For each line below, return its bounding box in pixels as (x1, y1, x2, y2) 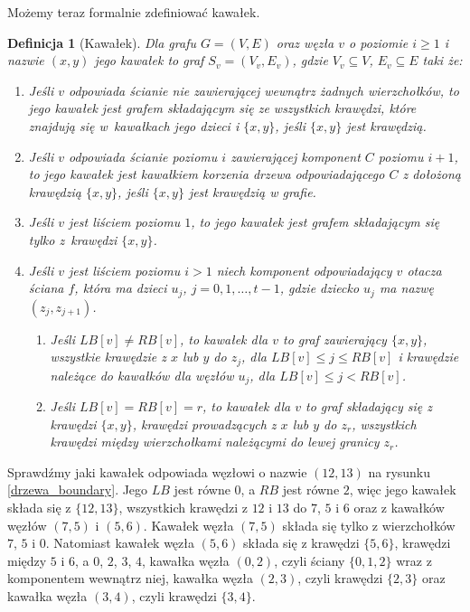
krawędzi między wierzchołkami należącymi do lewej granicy (50, 432, 380, 451)
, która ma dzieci (74, 278, 167, 297)
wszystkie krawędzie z (50, 347, 166, 366)
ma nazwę (379, 278, 435, 297)
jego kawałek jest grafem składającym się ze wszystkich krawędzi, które (28, 99, 417, 118)
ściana (28, 278, 64, 297)
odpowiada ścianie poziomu (69, 146, 218, 165)
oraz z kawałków (353, 498, 445, 517)
